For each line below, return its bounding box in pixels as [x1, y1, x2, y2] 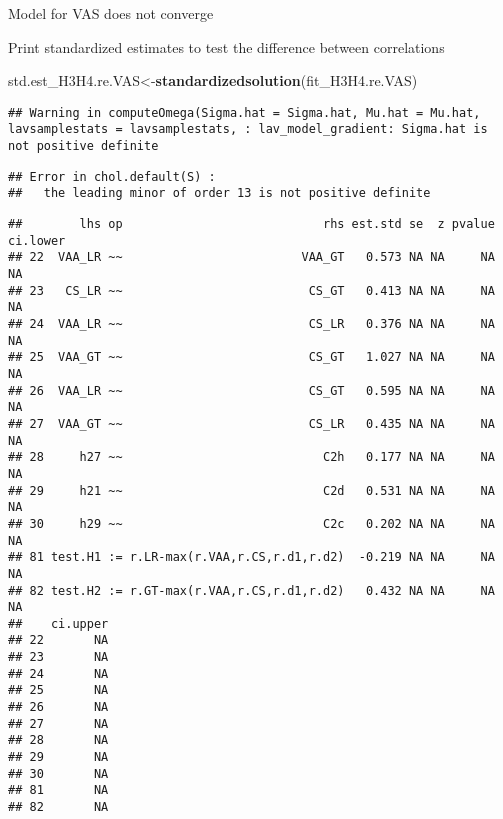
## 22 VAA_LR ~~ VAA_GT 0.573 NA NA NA [8, 250, 495, 265]
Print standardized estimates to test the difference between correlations [8, 36, 445, 57]
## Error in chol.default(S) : [8, 169, 216, 184]
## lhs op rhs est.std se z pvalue [8, 217, 495, 232]
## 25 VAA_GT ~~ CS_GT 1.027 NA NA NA [8, 350, 495, 365]
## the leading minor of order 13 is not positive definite [8, 186, 431, 201]
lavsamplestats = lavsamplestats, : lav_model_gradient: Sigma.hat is [8, 122, 488, 137]
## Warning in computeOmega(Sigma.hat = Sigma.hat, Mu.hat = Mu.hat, [8, 105, 481, 120]
